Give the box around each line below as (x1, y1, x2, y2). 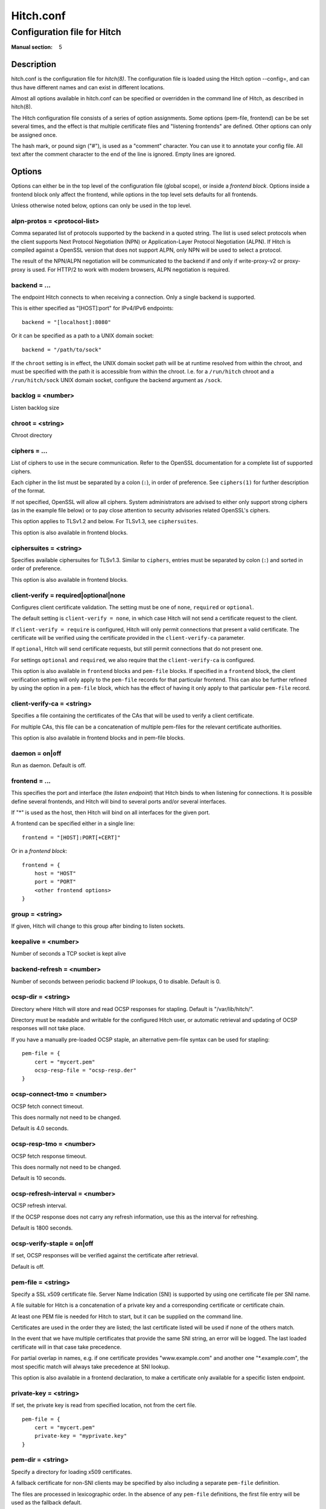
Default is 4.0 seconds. (11, 1125, 69, 1132)
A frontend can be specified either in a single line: (11, 820, 135, 827)
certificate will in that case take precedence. (11, 1343, 122, 1350)
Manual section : (11, 43, 53, 51)
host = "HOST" (34, 870, 77, 876)
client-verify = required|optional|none (11, 591, 126, 599)
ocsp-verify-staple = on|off (11, 1239, 94, 1248)
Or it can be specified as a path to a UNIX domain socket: (11, 332, 154, 339)
